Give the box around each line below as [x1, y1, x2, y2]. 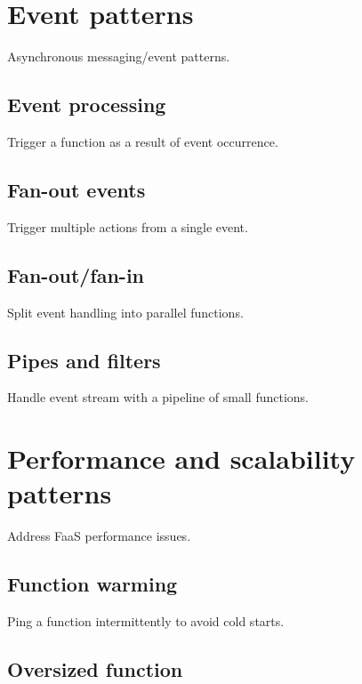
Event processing [7, 91, 166, 118]
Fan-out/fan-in [7, 261, 145, 288]
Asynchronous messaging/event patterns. [7, 47, 230, 66]
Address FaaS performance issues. [7, 527, 191, 545]
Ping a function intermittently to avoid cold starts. [7, 612, 285, 631]
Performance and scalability [7, 440, 356, 477]
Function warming [7, 570, 178, 598]
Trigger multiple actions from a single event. [7, 217, 248, 236]
